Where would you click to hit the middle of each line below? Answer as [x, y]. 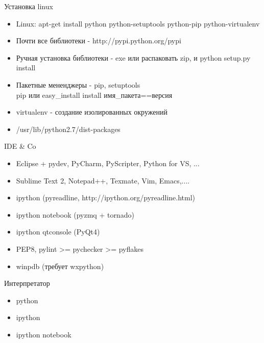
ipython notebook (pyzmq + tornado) [75, 214]
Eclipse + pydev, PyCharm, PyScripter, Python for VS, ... [108, 163]
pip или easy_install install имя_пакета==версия [94, 95]
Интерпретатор [27, 283]
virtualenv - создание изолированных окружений [92, 112]
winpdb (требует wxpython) [60, 266]
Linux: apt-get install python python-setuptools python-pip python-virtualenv [138, 23]
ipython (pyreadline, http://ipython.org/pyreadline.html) [106, 197]
